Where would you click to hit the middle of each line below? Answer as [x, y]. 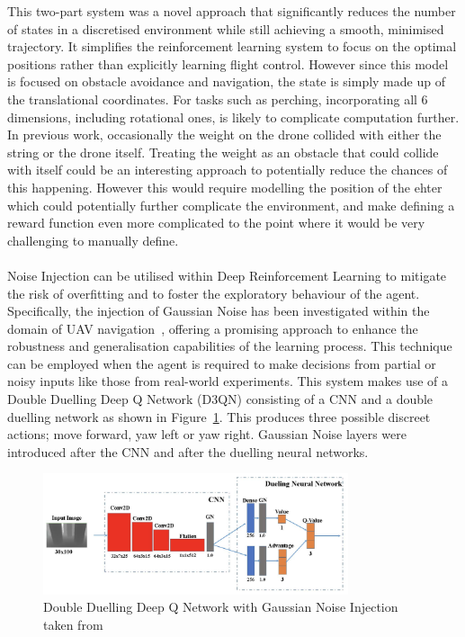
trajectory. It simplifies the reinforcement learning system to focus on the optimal [232, 46]
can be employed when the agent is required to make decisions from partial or [222, 363]
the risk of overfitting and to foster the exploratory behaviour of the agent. [214, 293]
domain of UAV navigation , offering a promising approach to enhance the [213, 328]
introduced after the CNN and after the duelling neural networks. [188, 451]
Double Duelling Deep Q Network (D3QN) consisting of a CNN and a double [220, 399]
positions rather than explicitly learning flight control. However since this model [228, 63]
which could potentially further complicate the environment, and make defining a [231, 205]
